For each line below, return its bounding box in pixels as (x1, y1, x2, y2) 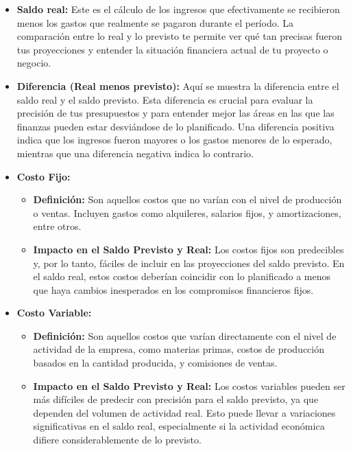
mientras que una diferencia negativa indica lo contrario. (16, 146, 254, 160)
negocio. (16, 56, 51, 70)
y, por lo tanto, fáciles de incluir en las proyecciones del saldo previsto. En (33, 255, 345, 270)
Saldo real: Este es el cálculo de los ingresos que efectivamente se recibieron (16, 2, 340, 16)
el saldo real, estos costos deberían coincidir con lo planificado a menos (33, 269, 330, 284)
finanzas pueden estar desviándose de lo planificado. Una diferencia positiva (16, 119, 335, 133)
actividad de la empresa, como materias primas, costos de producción (33, 342, 324, 356)
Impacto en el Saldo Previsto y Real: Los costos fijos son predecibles (33, 242, 344, 256)
